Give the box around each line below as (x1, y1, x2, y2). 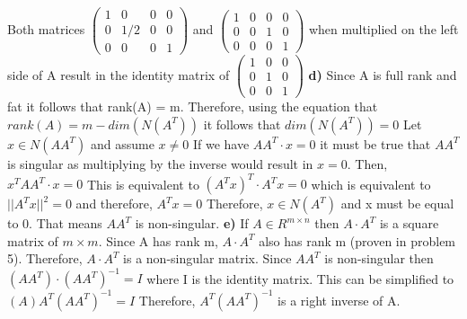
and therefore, (75, 194, 153, 212)
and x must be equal (340, 194, 454, 212)
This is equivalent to (86, 174, 199, 192)
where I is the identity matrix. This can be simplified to (146, 269, 454, 288)
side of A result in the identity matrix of (7, 65, 230, 84)
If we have (192, 134, 250, 153)
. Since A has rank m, (98, 231, 218, 250)
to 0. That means (7, 214, 102, 232)
